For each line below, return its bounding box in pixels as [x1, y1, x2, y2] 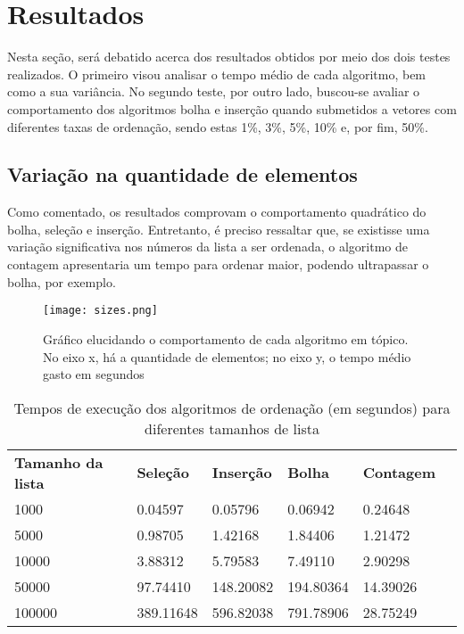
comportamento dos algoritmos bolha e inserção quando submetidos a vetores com [7, 99, 457, 118]
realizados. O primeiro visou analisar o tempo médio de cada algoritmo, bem [7, 64, 427, 83]
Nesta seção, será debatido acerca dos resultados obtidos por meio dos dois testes [7, 47, 451, 66]
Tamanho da [14, 451, 104, 473]
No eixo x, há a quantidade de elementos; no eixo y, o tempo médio [43, 347, 411, 366]
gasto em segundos [43, 365, 145, 383]
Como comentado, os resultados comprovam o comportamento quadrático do [7, 202, 427, 221]
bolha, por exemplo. [7, 272, 116, 291]
